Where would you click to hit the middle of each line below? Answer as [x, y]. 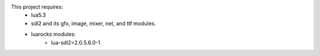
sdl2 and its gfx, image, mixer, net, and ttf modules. [94, 23]
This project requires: [37, 7]
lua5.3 [39, 15]
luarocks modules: [54, 34]
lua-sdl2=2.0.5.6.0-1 [76, 42]
